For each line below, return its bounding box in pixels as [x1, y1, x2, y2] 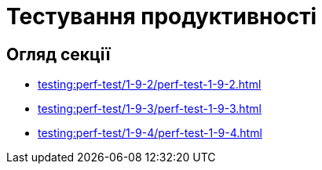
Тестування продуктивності [6, 3, 317, 30]
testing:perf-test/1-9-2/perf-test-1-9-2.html [38, 78, 262, 92]
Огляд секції [6, 44, 111, 64]
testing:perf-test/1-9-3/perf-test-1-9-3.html [38, 102, 262, 116]
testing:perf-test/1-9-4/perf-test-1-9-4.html [38, 126, 262, 140]
